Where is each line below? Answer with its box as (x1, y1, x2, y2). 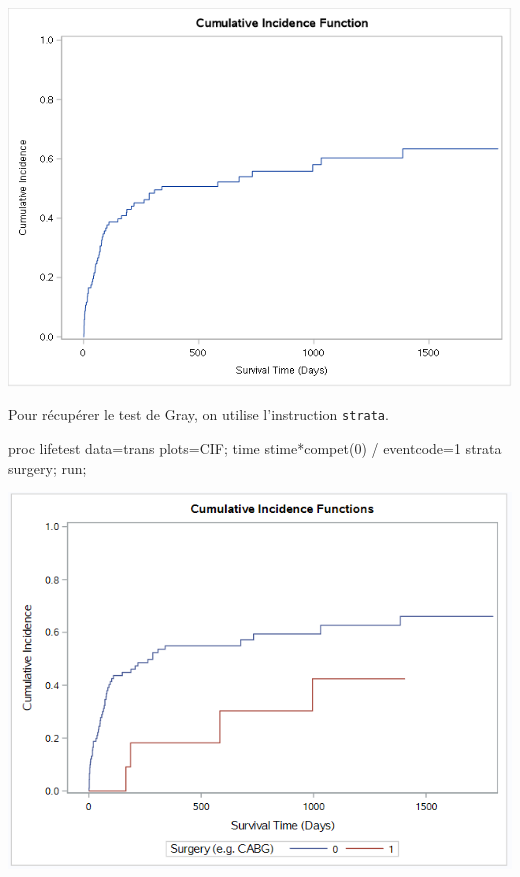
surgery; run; (8, 457, 87, 478)
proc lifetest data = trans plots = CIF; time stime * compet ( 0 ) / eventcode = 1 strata (8, 438, 502, 459)
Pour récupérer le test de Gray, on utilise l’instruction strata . (8, 404, 389, 425)
